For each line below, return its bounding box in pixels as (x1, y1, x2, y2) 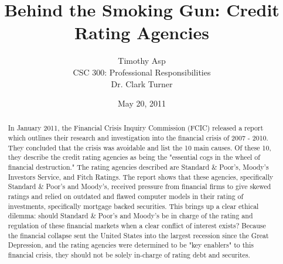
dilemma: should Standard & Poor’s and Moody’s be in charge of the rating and (8, 211, 253, 221)
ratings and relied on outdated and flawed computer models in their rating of (8, 191, 244, 201)
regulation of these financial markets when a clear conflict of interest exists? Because (8, 221, 266, 231)
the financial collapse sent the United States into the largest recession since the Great (8, 230, 269, 240)
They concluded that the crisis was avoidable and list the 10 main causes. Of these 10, (8, 142, 271, 152)
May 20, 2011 (117, 97, 166, 109)
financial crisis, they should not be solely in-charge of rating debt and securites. (8, 250, 250, 260)
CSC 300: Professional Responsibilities (73, 66, 211, 78)
